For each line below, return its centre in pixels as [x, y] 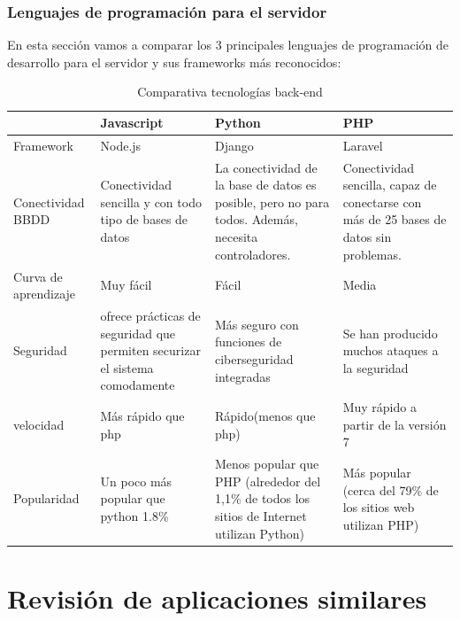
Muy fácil [126, 285]
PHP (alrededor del [268, 481]
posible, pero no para [272, 202]
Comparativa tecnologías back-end [230, 92]
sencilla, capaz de [390, 185]
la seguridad [376, 367]
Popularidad [46, 498]
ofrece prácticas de [150, 315]
